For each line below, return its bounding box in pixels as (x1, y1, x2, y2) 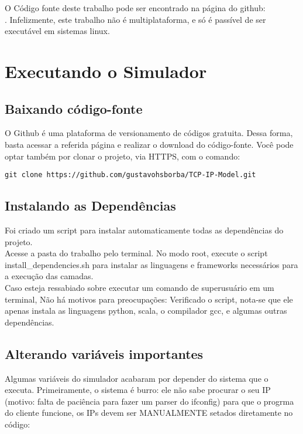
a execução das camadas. (5, 270, 94, 282)
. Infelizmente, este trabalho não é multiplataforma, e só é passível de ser (5, 13, 266, 25)
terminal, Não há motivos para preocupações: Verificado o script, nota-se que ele (5, 293, 293, 305)
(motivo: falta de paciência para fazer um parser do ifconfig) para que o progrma (5, 395, 294, 407)
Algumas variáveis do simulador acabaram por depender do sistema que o (5, 372, 268, 384)
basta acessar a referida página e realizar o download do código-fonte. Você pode (5, 138, 294, 150)
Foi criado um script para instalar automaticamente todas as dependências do (5, 224, 284, 236)
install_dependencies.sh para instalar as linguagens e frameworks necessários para (5, 258, 298, 270)
